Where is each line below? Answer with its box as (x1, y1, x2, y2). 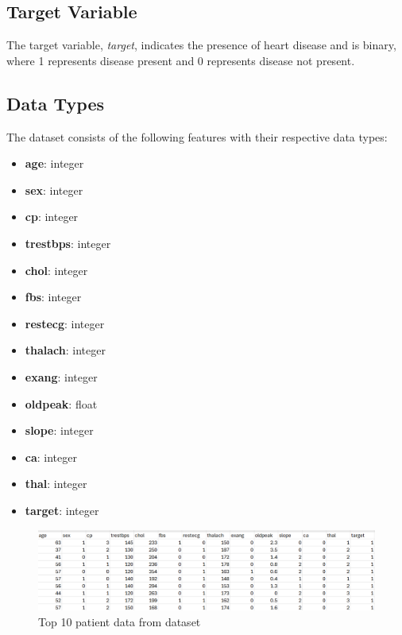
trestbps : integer (25, 234, 111, 251)
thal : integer (25, 475, 87, 492)
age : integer (25, 155, 84, 172)
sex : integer (25, 181, 83, 198)
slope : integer (25, 422, 94, 439)
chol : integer (25, 261, 88, 278)
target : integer (25, 501, 99, 518)
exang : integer (25, 368, 98, 385)
